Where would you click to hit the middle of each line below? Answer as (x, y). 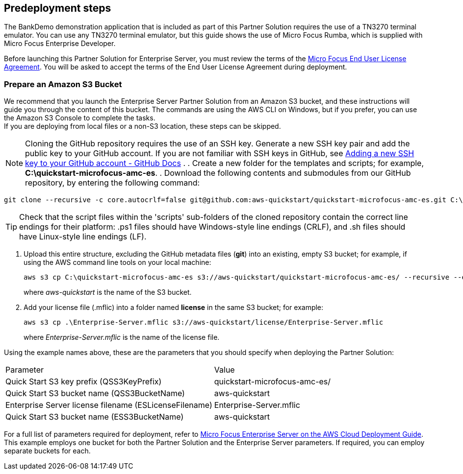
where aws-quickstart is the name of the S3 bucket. (108, 292)
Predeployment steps (58, 8)
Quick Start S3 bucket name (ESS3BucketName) (95, 417)
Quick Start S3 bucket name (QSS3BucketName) (95, 393)
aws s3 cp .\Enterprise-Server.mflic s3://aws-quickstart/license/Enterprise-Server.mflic (204, 322)
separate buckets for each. (47, 451)
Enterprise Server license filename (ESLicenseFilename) (109, 405)
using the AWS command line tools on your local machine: (117, 262)
